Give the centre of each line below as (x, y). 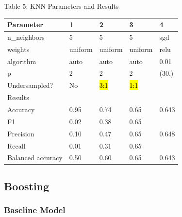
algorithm (22, 61)
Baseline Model (35, 210)
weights (18, 49)
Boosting (27, 186)
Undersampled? (30, 85)
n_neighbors (26, 37)
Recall (17, 145)
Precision (21, 133)
